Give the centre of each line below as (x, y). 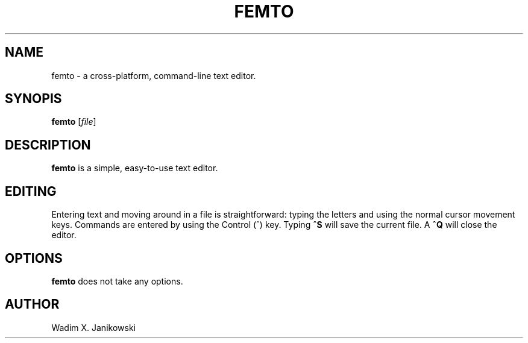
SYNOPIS (33, 99)
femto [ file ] (74, 122)
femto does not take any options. (117, 281)
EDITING (31, 191)
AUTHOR (32, 304)
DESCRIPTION (48, 145)
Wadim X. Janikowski (93, 327)
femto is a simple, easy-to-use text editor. (135, 168)
